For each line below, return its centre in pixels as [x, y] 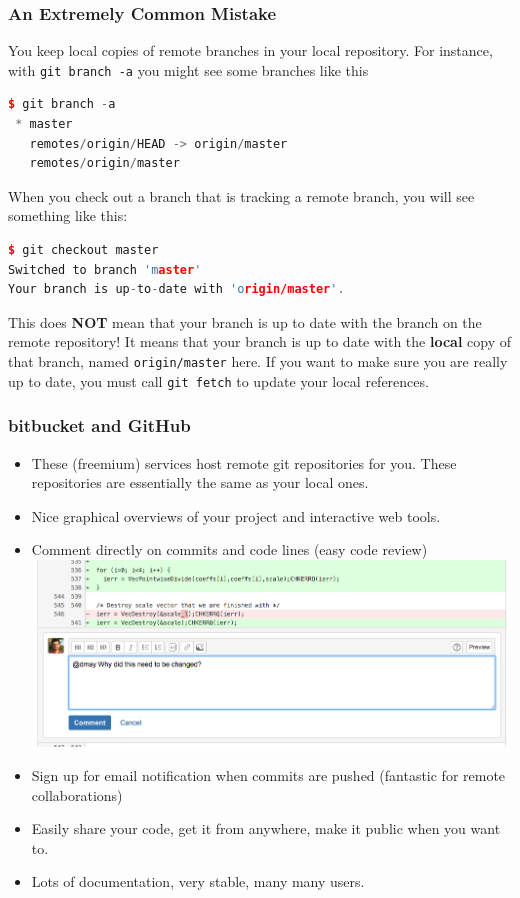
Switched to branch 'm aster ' [105, 269]
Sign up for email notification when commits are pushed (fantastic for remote [268, 775]
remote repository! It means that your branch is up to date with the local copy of [260, 341]
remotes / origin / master [104, 163]
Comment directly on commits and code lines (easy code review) [229, 549]
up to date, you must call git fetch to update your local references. [218, 380]
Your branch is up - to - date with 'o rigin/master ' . [176, 289]
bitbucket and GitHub [99, 425]
